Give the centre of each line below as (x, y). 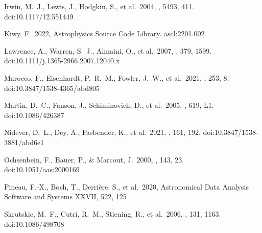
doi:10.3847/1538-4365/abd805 (52, 88)
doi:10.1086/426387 (34, 115)
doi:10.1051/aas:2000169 (42, 169)
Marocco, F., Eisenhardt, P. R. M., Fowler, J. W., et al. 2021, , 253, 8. (117, 77)
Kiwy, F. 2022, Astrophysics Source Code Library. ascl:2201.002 (104, 33)
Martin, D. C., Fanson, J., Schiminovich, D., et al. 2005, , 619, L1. (109, 105)
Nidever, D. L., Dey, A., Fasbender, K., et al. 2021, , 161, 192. (102, 132)
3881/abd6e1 (24, 142)
